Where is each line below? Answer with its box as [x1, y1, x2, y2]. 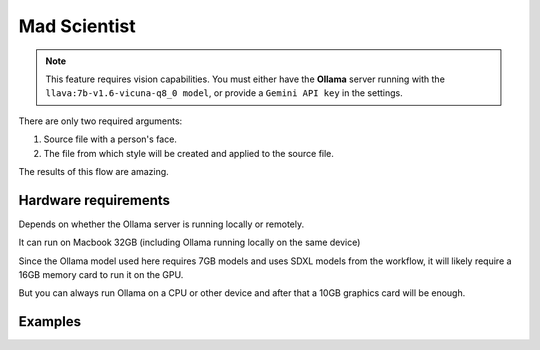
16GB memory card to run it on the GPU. [18, 268, 184, 280]
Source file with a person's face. [43, 133, 177, 145]
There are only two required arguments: [18, 115, 183, 127]
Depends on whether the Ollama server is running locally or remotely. [18, 218, 305, 230]
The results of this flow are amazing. [18, 165, 169, 177]
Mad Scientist [18, 15, 136, 37]
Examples [18, 313, 82, 330]
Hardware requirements [18, 191, 170, 209]
